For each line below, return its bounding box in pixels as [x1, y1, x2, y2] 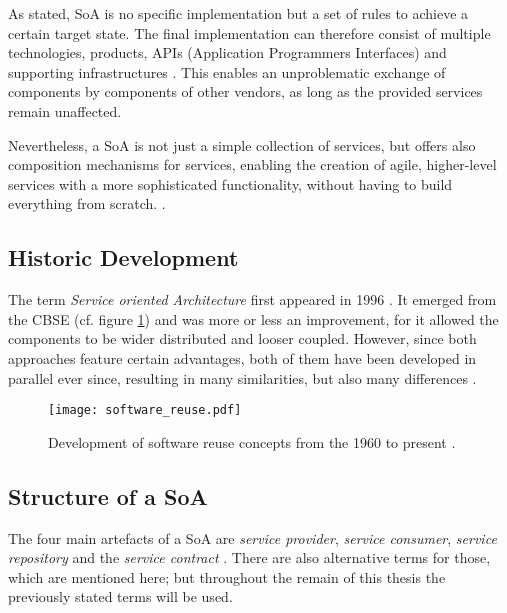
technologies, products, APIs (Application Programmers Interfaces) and [8, 42, 447, 63]
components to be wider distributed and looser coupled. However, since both [8, 328, 477, 349]
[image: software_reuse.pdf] [48, 403, 242, 418]
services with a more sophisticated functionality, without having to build [8, 173, 453, 194]
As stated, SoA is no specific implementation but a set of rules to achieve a [8, 3, 469, 23]
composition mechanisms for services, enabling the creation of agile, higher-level [8, 154, 497, 175]
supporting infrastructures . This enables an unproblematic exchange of [8, 61, 446, 82]
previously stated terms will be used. [8, 586, 233, 607]
